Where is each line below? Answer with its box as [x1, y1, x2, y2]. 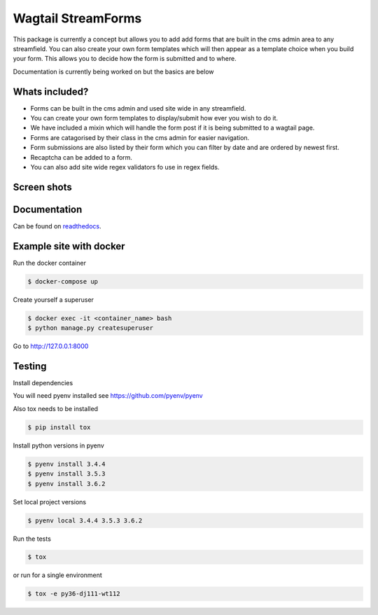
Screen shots [13, 181, 73, 193]
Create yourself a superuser [13, 295, 94, 304]
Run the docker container [13, 258, 87, 267]
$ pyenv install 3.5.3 [27, 470, 106, 478]
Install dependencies [13, 379, 73, 387]
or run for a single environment [13, 571, 103, 579]
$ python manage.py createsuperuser [27, 324, 154, 332]
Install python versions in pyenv [13, 441, 104, 450]
